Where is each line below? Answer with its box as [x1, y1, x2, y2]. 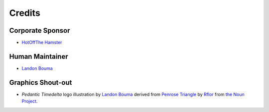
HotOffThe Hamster [21, 40, 62, 46]
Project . [21, 98, 38, 104]
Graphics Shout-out [9, 78, 72, 87]
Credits [9, 7, 41, 18]
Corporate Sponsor [9, 26, 70, 35]
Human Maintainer [9, 52, 68, 60]
